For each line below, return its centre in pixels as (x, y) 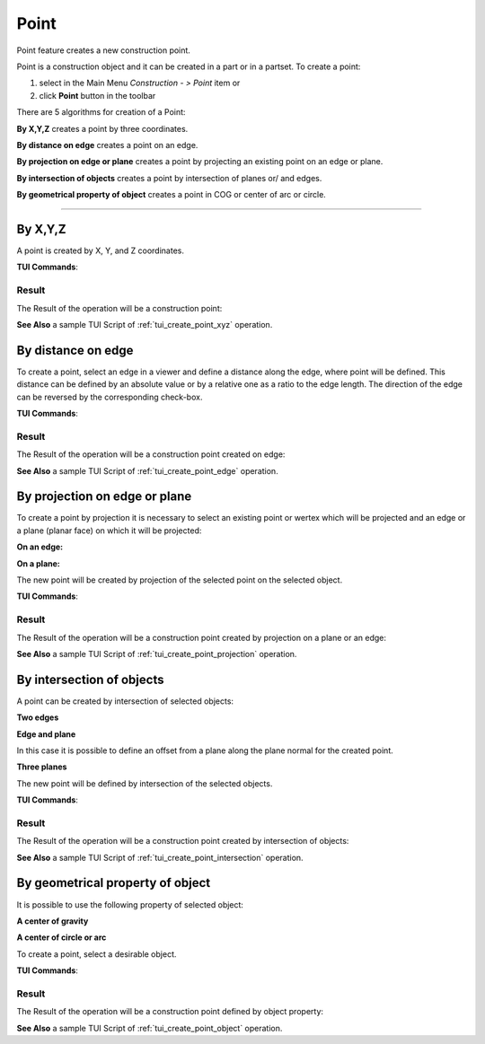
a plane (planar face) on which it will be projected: (109, 531)
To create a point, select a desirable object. (97, 954)
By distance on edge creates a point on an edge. (107, 145)
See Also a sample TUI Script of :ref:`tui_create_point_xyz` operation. (145, 324)
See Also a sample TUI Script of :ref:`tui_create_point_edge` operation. (147, 470)
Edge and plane (46, 734)
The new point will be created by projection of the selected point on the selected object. (180, 580)
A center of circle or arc (62, 937)
